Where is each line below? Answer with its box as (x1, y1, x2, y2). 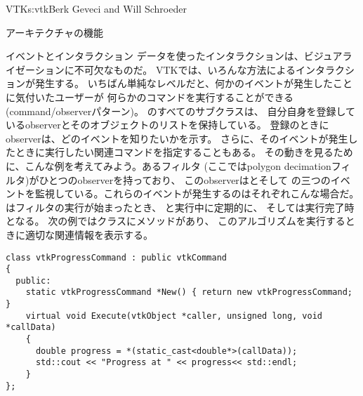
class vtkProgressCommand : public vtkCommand (6, 252, 227, 263)
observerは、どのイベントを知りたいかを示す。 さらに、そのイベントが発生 (6, 131, 348, 145)
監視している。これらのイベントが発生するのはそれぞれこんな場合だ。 (34, 186, 359, 201)
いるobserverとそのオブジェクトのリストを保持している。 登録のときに (6, 117, 329, 132)
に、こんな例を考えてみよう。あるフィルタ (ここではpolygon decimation (6, 158, 331, 173)
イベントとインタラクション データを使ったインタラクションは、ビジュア (6, 48, 343, 63)
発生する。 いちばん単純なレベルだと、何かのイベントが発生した (34, 76, 334, 91)
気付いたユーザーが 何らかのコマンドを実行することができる (15, 89, 294, 104)
